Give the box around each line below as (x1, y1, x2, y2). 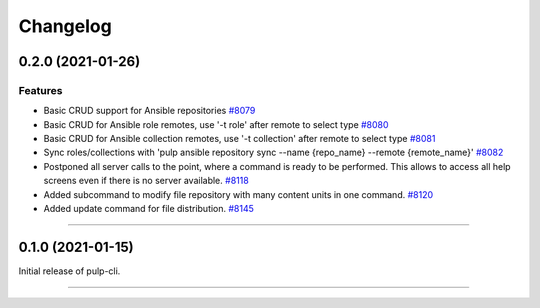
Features (18, 83, 63, 97)
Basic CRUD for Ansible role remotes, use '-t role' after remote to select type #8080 (43, 118, 389, 130)
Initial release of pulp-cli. (18, 265, 121, 277)
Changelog (18, 15, 112, 37)
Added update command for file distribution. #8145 (43, 203, 255, 215)
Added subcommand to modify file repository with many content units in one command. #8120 (43, 188, 434, 200)
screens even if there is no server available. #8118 (43, 175, 249, 187)
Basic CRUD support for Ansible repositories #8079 (43, 105, 256, 117)
